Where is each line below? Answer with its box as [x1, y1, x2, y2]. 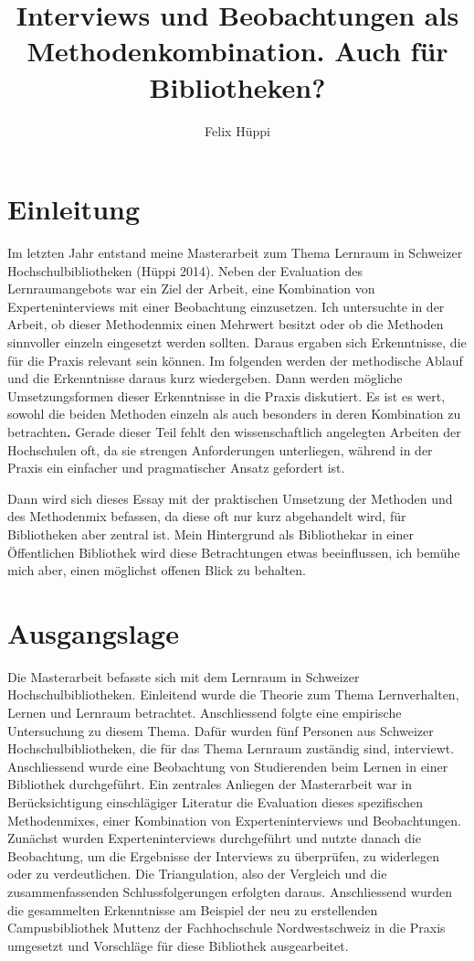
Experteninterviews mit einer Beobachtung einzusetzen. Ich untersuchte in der [7, 296, 445, 315]
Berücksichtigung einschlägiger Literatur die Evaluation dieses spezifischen [7, 793, 424, 811]
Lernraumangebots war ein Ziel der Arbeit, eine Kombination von [7, 279, 375, 298]
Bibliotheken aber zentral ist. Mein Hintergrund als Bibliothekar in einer [7, 524, 414, 543]
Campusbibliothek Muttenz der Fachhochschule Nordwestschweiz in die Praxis [7, 918, 446, 937]
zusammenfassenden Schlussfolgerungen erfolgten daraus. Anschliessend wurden [7, 881, 452, 901]
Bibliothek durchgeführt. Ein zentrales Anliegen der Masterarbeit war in [7, 774, 413, 794]
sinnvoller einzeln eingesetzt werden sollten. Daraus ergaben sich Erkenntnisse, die [7, 333, 467, 351]
